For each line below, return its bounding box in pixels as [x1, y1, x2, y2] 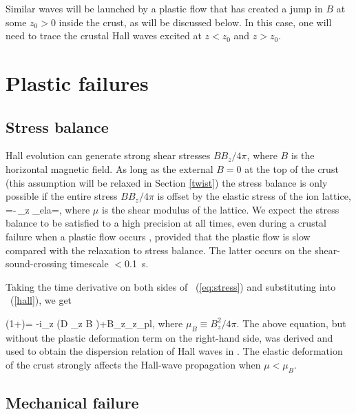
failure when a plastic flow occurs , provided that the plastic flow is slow [6, 229, 311, 243]
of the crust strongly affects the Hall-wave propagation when [6, 357, 261, 371]
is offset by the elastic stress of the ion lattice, [157, 189, 351, 203]
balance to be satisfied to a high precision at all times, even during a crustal [6, 216, 326, 230]
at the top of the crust [244, 161, 339, 176]
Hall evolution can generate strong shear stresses [6, 148, 211, 163]
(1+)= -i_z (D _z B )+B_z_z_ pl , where [6, 315, 183, 330]
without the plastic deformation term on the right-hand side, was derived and [6, 330, 333, 344]
